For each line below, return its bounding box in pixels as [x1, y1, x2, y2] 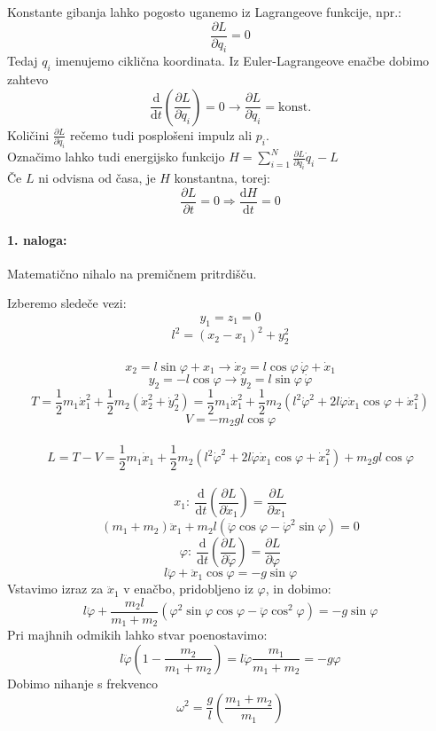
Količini [7, 125, 50, 144]
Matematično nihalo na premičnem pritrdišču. [7, 263, 257, 282]
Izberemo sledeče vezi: [7, 294, 127, 312]
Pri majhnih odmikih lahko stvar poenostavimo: [7, 625, 268, 644]
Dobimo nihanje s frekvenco [7, 673, 158, 692]
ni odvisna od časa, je [38, 169, 156, 187]
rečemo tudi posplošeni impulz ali [69, 125, 253, 144]
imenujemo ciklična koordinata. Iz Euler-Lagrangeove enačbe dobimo [55, 51, 430, 70]
